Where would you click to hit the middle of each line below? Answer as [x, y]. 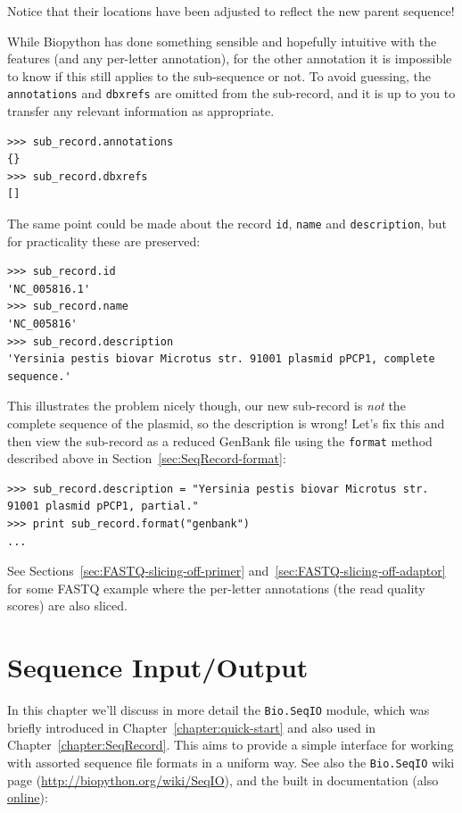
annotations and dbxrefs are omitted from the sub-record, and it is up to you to [231, 93]
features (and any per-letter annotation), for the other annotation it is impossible [230, 58]
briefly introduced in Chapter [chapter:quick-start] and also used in [192, 727]
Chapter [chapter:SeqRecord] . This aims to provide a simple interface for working [231, 745]
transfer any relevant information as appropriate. [141, 111]
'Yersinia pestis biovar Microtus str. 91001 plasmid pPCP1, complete [221, 359]
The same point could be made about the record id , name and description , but [227, 223]
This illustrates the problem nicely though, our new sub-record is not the [206, 406]
